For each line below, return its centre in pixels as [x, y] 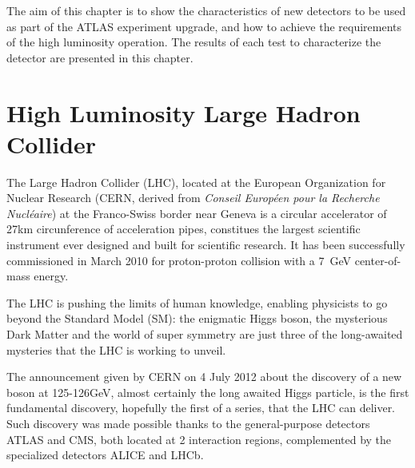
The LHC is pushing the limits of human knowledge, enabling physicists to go [197, 302]
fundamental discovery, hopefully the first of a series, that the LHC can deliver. [201, 408]
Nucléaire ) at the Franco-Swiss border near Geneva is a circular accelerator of [197, 213]
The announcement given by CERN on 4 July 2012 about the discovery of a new [204, 377]
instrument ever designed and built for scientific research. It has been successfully [206, 245]
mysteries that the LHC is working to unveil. [116, 349]
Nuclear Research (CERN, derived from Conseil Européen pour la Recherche [193, 198]
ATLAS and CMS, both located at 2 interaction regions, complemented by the [199, 439]
